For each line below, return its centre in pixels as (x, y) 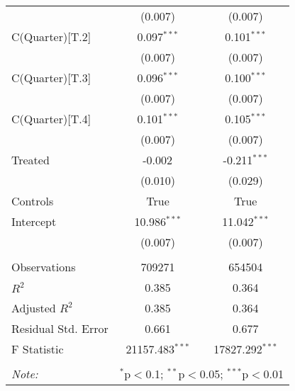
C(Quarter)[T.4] (51, 119)
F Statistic (38, 349)
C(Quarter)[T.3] (51, 78)
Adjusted (34, 308)
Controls (33, 201)
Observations (44, 267)
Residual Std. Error (60, 328)
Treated (30, 160)
